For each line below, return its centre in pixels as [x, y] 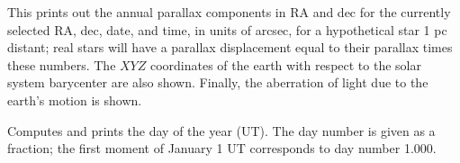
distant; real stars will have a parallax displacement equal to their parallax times [230, 47]
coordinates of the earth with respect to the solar [285, 64]
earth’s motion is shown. [75, 100]
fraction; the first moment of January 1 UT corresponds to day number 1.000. [222, 148]
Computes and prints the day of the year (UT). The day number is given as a [221, 130]
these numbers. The [62, 64]
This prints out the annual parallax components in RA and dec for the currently [229, 12]
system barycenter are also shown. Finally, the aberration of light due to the [218, 82]
